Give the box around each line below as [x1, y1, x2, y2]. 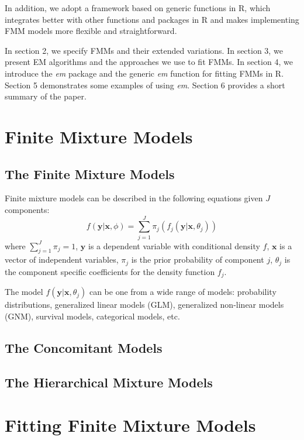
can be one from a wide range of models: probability [89, 286, 277, 298]
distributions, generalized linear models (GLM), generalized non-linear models [5, 298, 284, 311]
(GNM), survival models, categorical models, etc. [5, 310, 180, 322]
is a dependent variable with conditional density [88, 239, 260, 252]
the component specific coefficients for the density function [5, 265, 215, 277]
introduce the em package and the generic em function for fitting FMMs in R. [5, 67, 284, 79]
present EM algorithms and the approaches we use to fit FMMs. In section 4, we [5, 56, 293, 68]
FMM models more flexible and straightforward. [5, 25, 177, 37]
